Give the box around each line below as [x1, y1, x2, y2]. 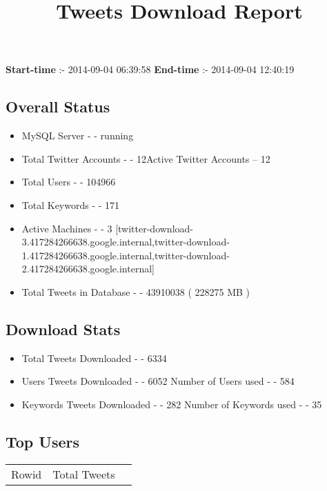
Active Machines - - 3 [21, 221, 112, 235]
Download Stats [6, 318, 121, 339]
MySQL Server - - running [21, 128, 134, 143]
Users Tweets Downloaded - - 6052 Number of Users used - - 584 [21, 374, 295, 388]
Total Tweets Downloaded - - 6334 [21, 350, 167, 365]
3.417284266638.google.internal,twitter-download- [21, 234, 230, 249]
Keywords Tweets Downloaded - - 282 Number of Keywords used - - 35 [21, 397, 322, 411]
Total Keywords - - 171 [21, 197, 120, 212]
